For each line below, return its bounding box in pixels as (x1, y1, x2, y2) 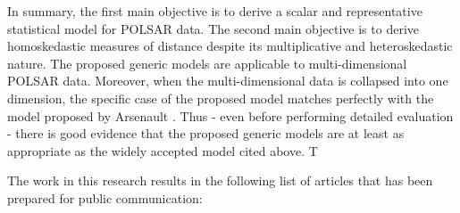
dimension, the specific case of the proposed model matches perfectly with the (7, 88, 434, 107)
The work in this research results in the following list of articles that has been (7, 171, 433, 190)
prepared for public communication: (7, 188, 203, 207)
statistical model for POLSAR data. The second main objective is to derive (7, 19, 420, 37)
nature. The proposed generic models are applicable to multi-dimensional (7, 53, 407, 72)
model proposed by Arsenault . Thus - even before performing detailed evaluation (7, 106, 454, 125)
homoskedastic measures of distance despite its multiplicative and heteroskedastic (7, 37, 453, 55)
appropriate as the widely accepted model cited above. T (7, 141, 318, 160)
